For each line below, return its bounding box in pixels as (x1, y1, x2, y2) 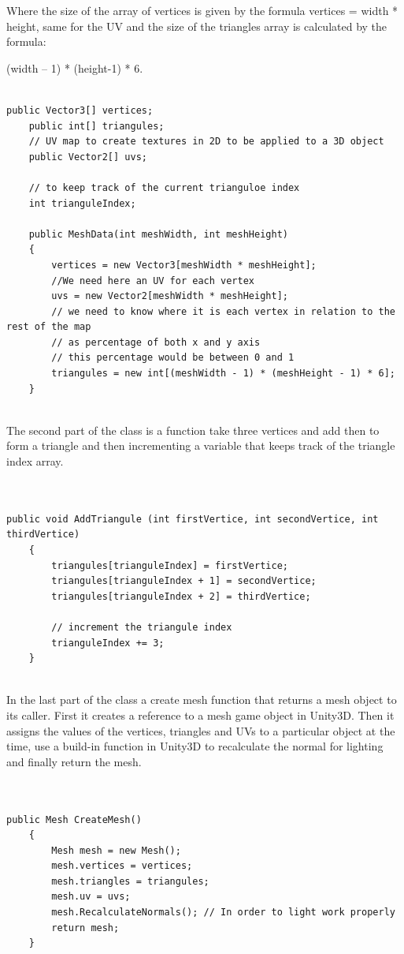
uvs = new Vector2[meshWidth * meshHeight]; (51, 290, 288, 302)
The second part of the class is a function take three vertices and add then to (6, 421, 380, 438)
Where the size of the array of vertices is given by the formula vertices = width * (6, 2, 398, 18)
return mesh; (51, 922, 120, 933)
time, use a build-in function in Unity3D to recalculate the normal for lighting (6, 738, 384, 754)
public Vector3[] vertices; (6, 104, 154, 116)
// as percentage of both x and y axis (51, 336, 261, 348)
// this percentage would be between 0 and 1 (51, 352, 295, 364)
